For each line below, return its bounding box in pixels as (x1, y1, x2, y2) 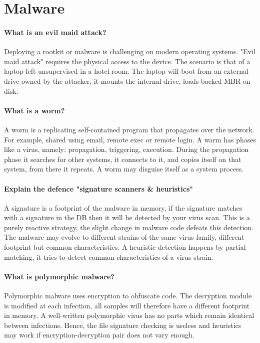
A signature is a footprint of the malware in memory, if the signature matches (4, 202, 242, 213)
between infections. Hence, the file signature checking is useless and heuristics (4, 319, 241, 330)
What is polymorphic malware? (4, 271, 114, 281)
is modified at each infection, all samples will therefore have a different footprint (4, 300, 250, 310)
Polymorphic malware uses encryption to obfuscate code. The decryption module (4, 290, 252, 301)
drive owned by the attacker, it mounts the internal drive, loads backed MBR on (4, 75, 250, 86)
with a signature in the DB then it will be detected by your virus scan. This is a (4, 212, 250, 223)
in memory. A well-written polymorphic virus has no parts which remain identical (4, 310, 254, 320)
